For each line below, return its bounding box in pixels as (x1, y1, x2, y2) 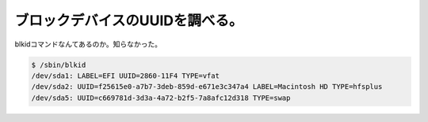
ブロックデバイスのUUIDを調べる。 (14, 12, 243, 29)
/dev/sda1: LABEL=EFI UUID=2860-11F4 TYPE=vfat (31, 71, 220, 80)
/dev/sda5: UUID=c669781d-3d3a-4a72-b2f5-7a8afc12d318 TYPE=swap (31, 93, 291, 102)
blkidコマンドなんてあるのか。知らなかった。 (14, 39, 162, 49)
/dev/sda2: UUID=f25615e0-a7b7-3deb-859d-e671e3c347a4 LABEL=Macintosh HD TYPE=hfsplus (31, 83, 383, 91)
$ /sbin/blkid (31, 60, 86, 69)
